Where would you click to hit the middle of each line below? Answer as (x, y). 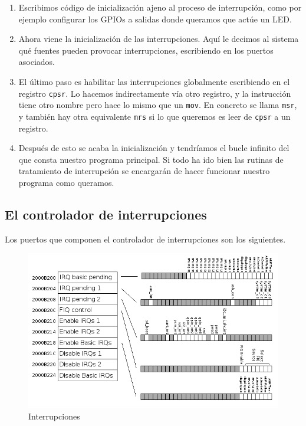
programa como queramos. (66, 182)
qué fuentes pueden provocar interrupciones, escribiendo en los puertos (146, 50)
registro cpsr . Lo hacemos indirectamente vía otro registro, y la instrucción (155, 93)
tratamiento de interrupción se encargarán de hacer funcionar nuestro (144, 171)
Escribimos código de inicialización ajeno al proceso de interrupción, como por (160, 7)
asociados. (37, 62)
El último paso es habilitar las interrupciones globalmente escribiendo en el (154, 81)
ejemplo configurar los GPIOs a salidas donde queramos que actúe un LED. (155, 19)
